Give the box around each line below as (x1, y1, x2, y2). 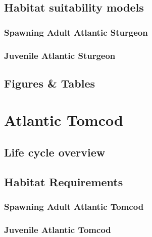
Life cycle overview (4, 144, 106, 160)
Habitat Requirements (4, 174, 123, 189)
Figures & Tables (4, 75, 95, 91)
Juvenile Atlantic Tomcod (4, 223, 111, 235)
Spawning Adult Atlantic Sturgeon (4, 26, 148, 38)
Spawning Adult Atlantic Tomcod (4, 200, 144, 213)
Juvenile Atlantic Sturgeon (4, 49, 116, 61)
